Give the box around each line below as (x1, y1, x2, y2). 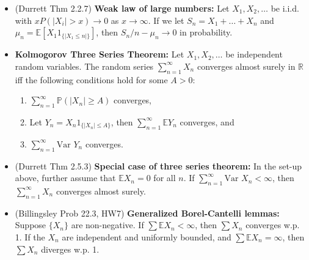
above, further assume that (15, 171, 116, 184)
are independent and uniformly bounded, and (62, 230, 231, 243)
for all (153, 171, 176, 184)
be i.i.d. (271, 2, 299, 14)
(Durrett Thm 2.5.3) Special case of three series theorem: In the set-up (15, 159, 302, 172)
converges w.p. (245, 218, 300, 231)
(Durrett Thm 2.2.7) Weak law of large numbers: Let (15, 2, 230, 14)
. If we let (148, 13, 184, 26)
